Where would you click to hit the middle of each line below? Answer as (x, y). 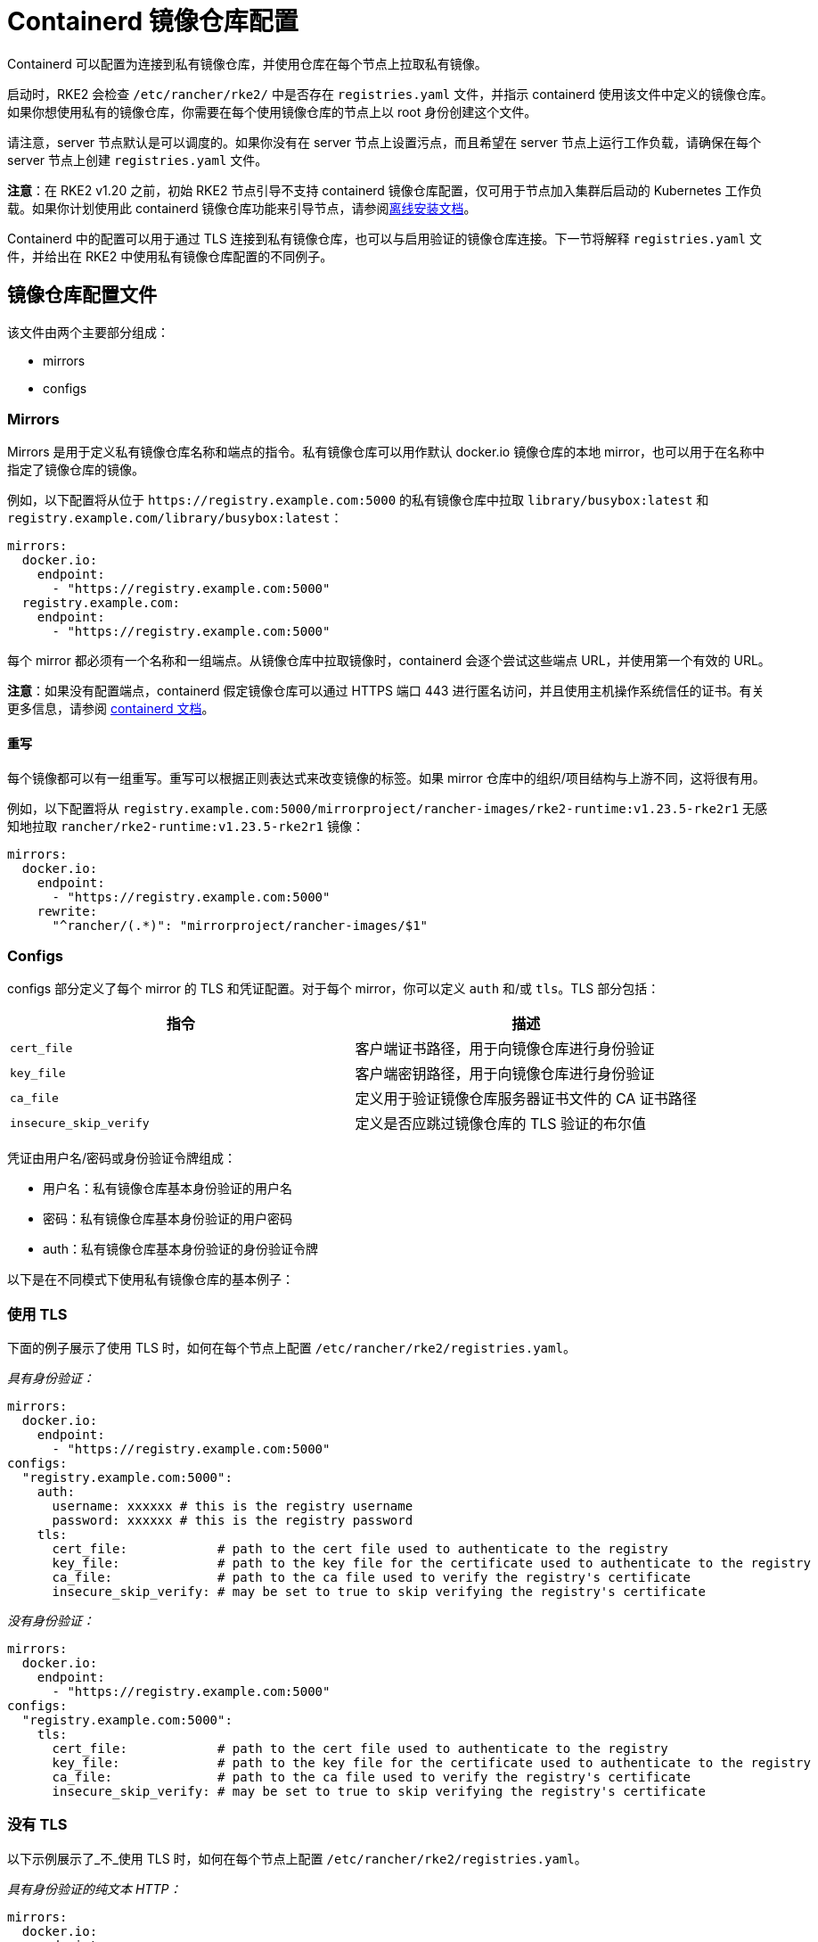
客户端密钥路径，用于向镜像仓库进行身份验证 (505, 1074)
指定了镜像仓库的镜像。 (76, 470)
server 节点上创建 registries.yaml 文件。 (138, 160)
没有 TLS (37, 1825)
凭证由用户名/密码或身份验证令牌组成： (122, 1158)
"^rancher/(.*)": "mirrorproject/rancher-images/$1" (240, 925)
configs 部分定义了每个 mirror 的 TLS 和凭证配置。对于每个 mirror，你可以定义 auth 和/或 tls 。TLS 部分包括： (334, 989)
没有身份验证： (51, 1621)
